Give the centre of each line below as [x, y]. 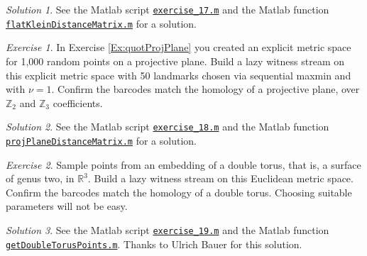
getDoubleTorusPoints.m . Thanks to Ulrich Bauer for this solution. [154, 244]
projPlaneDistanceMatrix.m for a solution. [101, 140]
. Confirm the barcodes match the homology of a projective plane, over [206, 89]
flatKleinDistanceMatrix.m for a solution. [101, 23]
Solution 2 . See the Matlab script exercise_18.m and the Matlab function [168, 127]
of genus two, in [40, 178]
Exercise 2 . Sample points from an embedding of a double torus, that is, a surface [183, 164]
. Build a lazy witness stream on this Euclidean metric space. [220, 178]
